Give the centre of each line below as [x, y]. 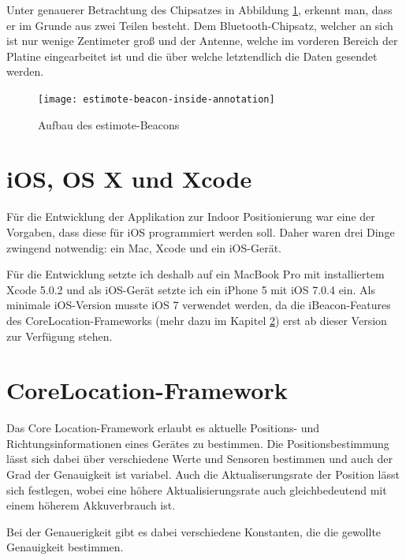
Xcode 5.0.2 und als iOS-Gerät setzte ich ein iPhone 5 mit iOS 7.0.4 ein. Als [191, 289]
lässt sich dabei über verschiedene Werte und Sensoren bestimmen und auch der [199, 459]
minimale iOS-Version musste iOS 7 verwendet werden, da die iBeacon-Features [199, 305]
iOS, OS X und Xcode [129, 179]
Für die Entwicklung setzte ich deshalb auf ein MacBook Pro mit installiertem [196, 274]
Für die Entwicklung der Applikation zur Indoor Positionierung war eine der [191, 217]
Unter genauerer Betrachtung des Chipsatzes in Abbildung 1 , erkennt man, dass [199, 9]
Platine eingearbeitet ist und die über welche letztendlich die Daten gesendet [192, 56]
